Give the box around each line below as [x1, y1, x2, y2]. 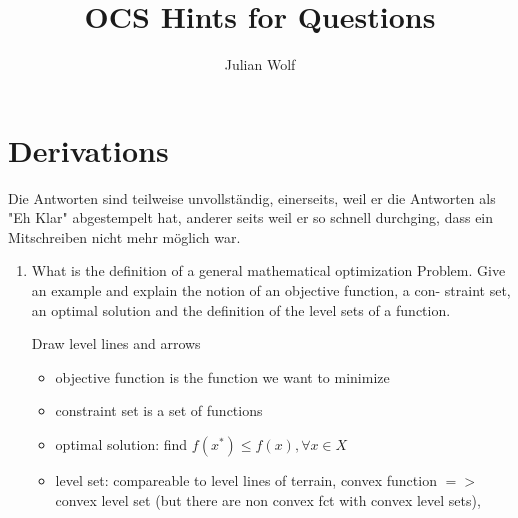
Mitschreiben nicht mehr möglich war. [8, 226, 241, 247]
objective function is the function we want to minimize [55, 366, 390, 387]
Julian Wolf [224, 54, 296, 75]
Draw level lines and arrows [31, 333, 201, 354]
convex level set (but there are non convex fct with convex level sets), [55, 489, 481, 510]
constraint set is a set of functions [55, 400, 263, 421]
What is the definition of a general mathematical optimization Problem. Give [31, 260, 506, 281]
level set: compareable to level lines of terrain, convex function [55, 470, 437, 490]
